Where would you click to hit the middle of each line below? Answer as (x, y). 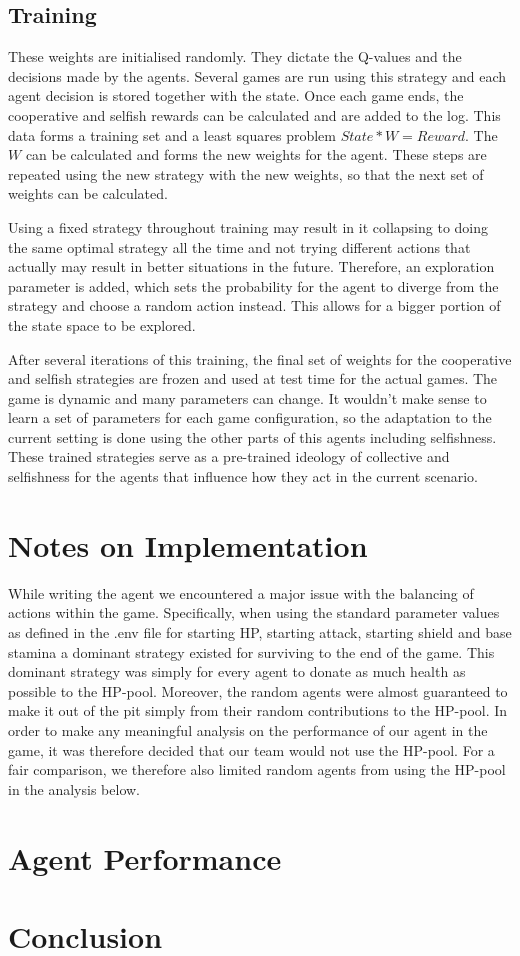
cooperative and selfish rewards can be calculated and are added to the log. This (254, 114)
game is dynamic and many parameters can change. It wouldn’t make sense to (247, 397)
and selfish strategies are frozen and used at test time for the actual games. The (253, 378)
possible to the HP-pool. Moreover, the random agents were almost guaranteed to (258, 690)
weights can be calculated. (88, 193)
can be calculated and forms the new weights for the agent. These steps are (256, 154)
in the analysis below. (74, 788)
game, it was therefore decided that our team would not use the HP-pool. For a (251, 749)
